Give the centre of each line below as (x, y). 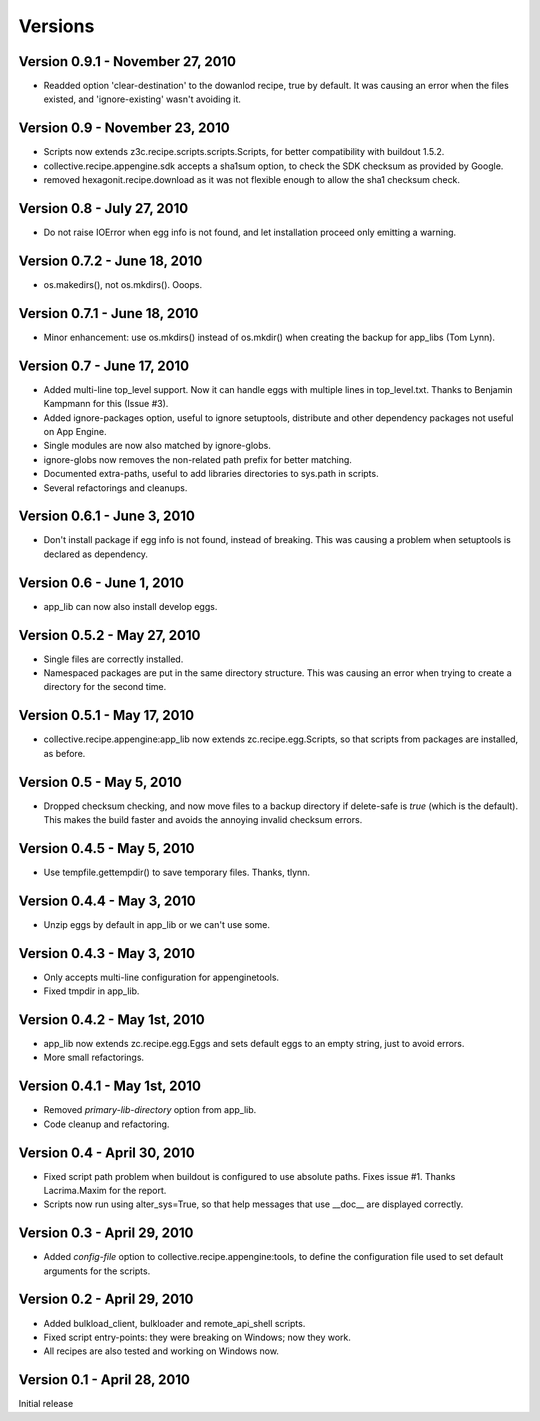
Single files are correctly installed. (113, 659)
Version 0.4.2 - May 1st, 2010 (111, 1019)
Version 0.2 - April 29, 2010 (106, 1299)
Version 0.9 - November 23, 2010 (124, 128)
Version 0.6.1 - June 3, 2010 (106, 516)
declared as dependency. (96, 554)
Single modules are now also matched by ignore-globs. (157, 446)
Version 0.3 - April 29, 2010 (106, 1233)
